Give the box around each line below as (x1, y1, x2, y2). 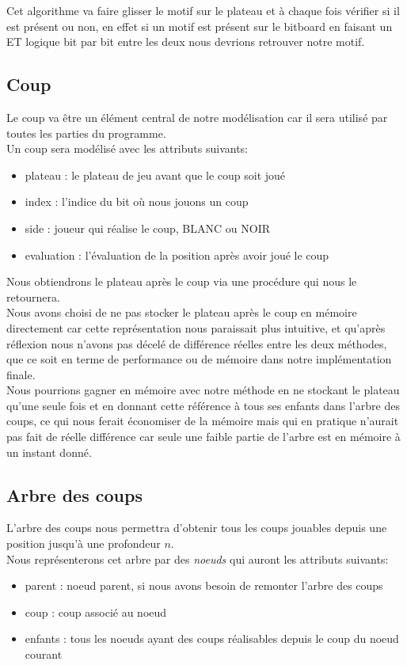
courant (25, 646, 63, 663)
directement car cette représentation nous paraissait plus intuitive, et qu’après (6, 319, 386, 336)
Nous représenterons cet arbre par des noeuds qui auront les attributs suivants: (6, 550, 389, 567)
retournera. (6, 288, 60, 305)
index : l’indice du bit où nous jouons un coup (25, 193, 249, 210)
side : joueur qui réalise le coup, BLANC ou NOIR (25, 219, 270, 236)
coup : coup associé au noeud (25, 603, 167, 620)
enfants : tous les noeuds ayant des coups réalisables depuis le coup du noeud (25, 630, 399, 647)
